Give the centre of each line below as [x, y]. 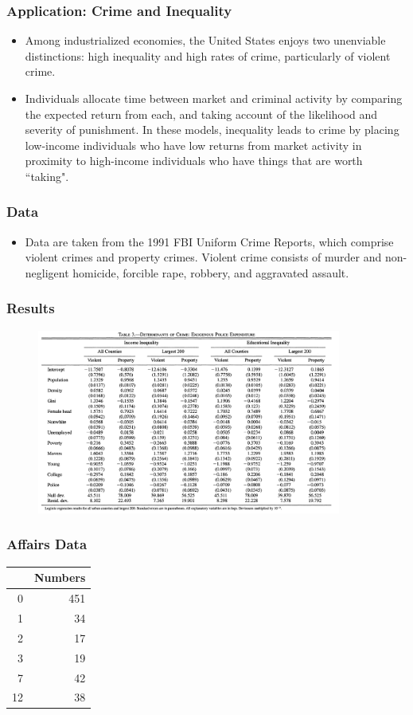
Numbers [60, 577]
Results [31, 308]
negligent [47, 272]
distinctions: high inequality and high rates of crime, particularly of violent [208, 55]
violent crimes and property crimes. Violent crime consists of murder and [203, 257]
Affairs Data [47, 544]
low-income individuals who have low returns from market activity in [193, 145]
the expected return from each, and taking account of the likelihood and [201, 114]
